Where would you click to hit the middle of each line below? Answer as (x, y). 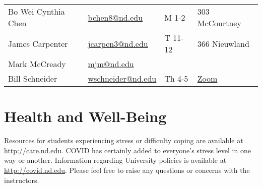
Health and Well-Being (85, 116)
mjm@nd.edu (111, 64)
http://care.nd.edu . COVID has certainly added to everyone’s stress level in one (127, 150)
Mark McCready (37, 64)
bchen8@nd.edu (115, 17)
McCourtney (219, 23)
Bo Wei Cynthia (37, 11)
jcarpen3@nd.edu (118, 43)
